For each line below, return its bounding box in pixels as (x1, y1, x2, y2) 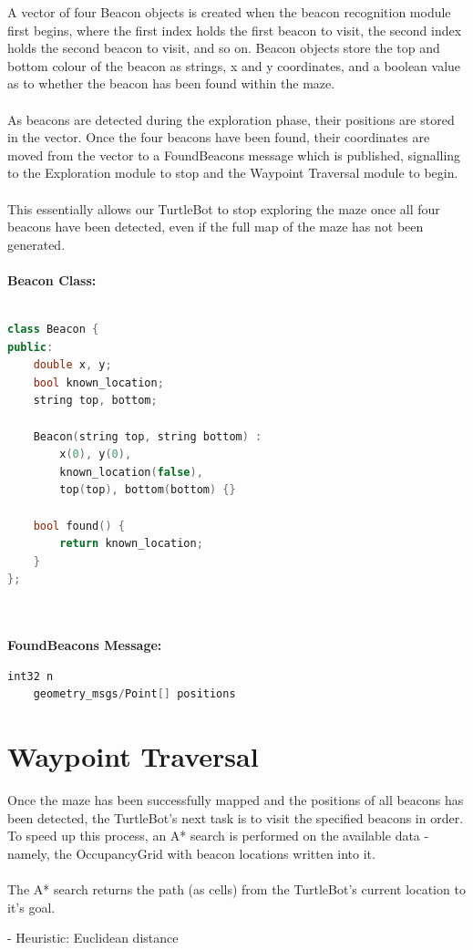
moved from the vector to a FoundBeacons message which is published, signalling (7, 145, 461, 164)
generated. (7, 234, 66, 253)
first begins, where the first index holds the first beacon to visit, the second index (7, 20, 462, 39)
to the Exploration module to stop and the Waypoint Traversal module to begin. (7, 163, 458, 182)
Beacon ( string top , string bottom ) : (33, 429, 262, 443)
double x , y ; (33, 358, 112, 372)
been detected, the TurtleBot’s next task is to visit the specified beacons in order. (7, 808, 464, 827)
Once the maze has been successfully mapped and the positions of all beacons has (7, 790, 464, 810)
